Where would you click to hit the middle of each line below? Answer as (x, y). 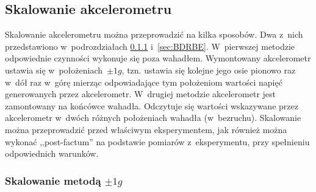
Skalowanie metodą (53, 180)
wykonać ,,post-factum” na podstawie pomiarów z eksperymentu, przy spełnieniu (157, 141)
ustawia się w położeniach (54, 70)
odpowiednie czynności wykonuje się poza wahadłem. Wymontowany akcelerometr (158, 58)
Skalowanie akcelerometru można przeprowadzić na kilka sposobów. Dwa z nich (154, 34)
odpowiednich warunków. (52, 153)
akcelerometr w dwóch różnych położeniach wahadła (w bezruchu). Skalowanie (153, 118)
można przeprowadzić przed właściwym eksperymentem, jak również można (146, 129)
